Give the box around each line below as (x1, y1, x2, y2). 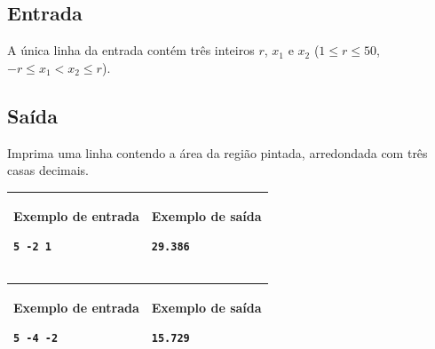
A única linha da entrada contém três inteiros (7, 41, 255, 59)
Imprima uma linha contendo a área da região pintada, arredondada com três (7, 143, 428, 162)
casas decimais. (7, 161, 89, 179)
